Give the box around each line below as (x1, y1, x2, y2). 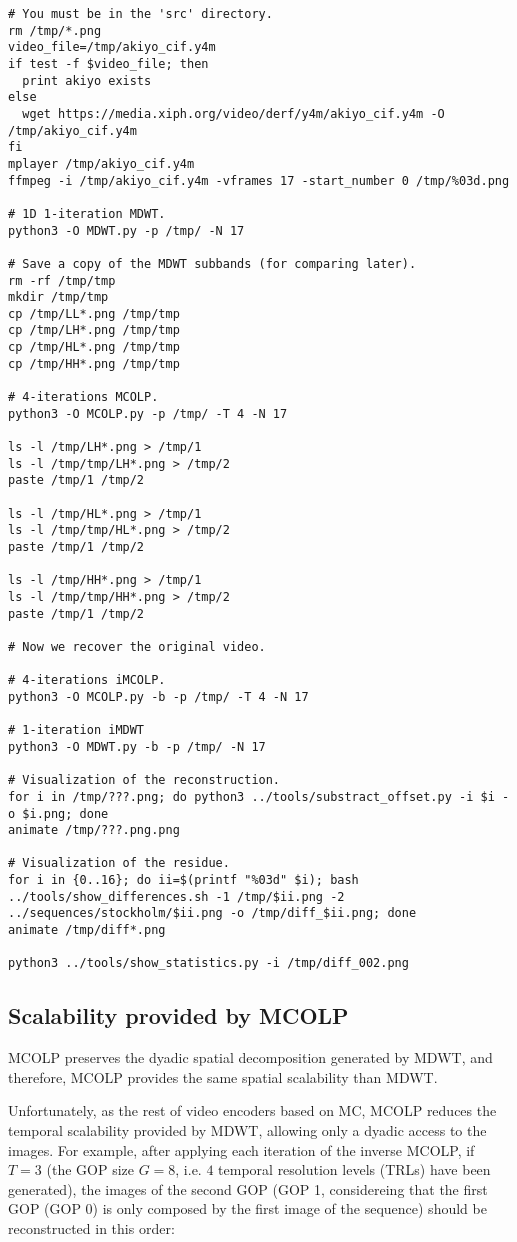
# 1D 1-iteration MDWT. (8, 206, 166, 221)
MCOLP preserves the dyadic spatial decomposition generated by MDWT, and (8, 1047, 493, 1068)
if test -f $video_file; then (8, 56, 209, 71)
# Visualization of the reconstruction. (8, 773, 281, 788)
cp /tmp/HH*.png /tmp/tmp (8, 356, 180, 371)
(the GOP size (46, 1159, 134, 1180)
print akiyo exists (22, 73, 152, 88)
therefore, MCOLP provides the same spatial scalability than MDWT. (8, 1066, 438, 1087)
